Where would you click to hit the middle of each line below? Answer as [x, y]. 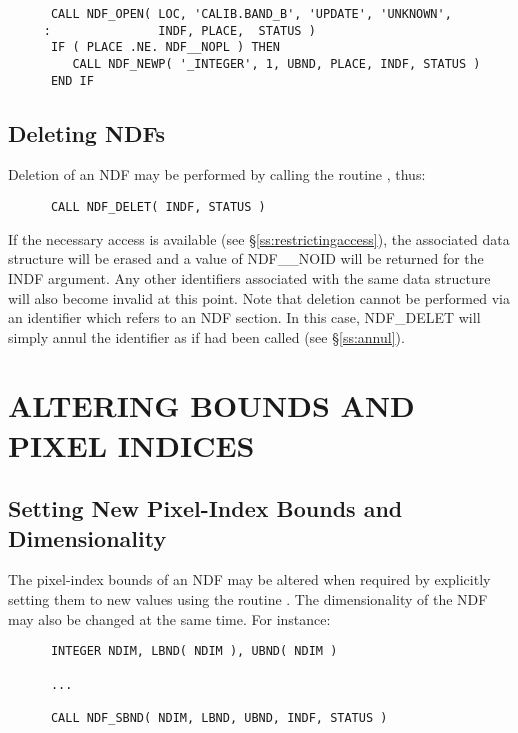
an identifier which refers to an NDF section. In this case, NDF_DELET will [244, 317]
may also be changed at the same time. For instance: [169, 618]
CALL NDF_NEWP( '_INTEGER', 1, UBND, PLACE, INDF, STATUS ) [276, 63]
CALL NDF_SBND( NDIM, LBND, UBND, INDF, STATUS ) [219, 717]
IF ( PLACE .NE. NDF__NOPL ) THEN [165, 47]
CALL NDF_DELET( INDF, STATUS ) [158, 207]
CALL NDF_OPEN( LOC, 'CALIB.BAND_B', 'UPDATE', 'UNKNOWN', [251, 14]
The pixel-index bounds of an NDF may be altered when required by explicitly [249, 579]
